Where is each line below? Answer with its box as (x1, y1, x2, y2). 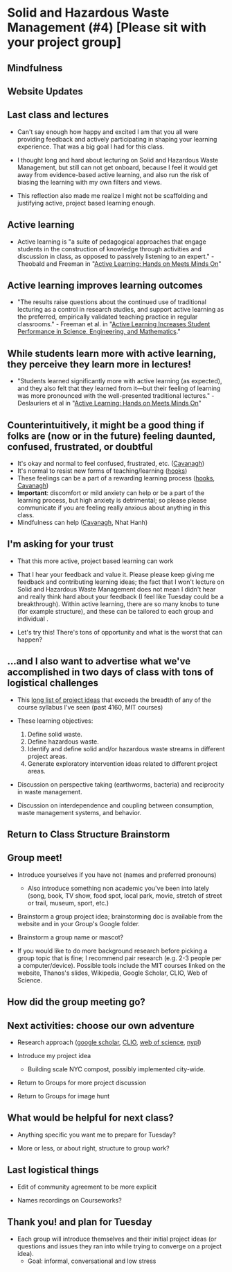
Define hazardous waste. (27, 737, 99, 746)
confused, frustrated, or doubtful (7, 441, 154, 453)
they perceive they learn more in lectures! (7, 358, 192, 370)
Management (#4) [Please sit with (7, 19, 206, 35)
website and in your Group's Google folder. (17, 919, 140, 928)
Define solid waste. (27, 730, 83, 738)
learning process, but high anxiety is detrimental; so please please (17, 496, 207, 505)
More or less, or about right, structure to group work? (17, 1144, 170, 1152)
